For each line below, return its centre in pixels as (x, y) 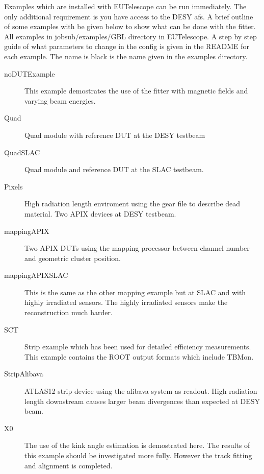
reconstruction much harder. (69, 312)
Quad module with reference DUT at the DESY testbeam (115, 135)
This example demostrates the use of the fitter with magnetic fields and (136, 91)
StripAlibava (24, 374)
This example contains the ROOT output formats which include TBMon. (139, 356)
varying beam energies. (60, 100)
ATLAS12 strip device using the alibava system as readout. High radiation (141, 391)
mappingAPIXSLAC (36, 275)
